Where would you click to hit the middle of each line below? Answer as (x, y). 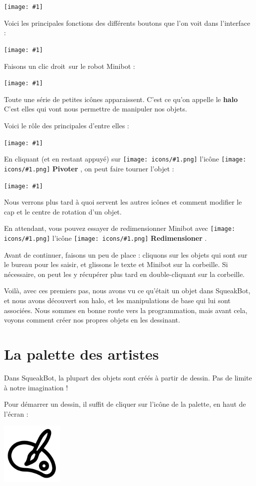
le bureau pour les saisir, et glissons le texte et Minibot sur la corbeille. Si (116, 264)
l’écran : (16, 413)
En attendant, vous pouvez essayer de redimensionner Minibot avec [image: (120, 228)
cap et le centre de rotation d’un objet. (63, 211)
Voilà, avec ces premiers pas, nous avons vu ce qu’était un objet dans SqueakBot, (127, 291)
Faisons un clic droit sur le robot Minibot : (70, 66)
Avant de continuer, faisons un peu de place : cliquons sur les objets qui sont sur (126, 254)
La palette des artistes (81, 354)
